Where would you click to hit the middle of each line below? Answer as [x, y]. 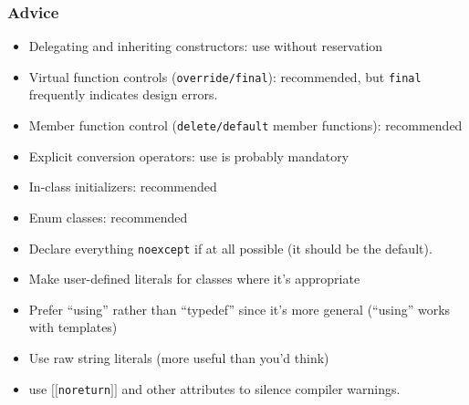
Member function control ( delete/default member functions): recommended [245, 125]
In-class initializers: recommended [123, 187]
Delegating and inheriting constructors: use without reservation [206, 46]
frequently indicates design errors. [123, 94]
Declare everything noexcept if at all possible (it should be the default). [230, 248]
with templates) [73, 327]
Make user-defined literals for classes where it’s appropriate [194, 279]
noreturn [84, 390]
